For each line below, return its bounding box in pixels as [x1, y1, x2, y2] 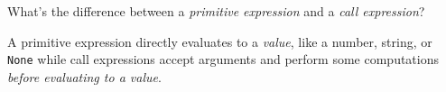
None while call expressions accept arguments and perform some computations [7, 50, 439, 69]
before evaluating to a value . [7, 67, 162, 86]
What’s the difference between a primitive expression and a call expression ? [7, 2, 425, 20]
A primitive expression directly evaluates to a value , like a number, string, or [7, 32, 432, 51]
